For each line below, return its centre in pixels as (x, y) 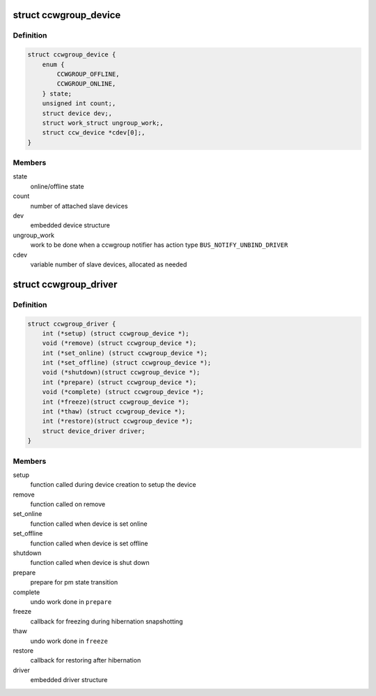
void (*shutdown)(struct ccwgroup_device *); (121, 372)
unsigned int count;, (79, 104)
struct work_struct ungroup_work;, (103, 123)
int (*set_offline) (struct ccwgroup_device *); (127, 363)
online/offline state (57, 186)
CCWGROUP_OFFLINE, (88, 74)
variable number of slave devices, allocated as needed (109, 264)
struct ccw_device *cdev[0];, (94, 133)
